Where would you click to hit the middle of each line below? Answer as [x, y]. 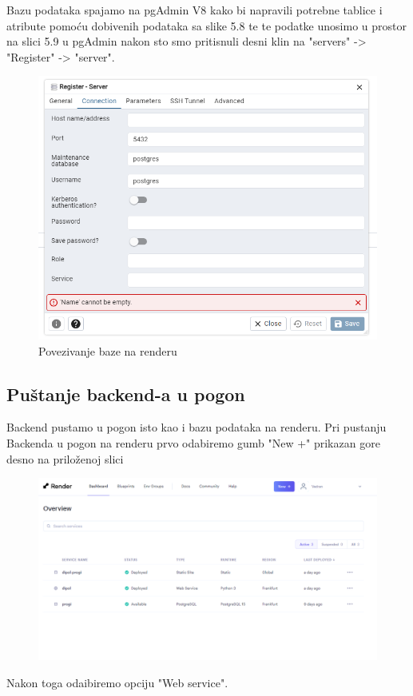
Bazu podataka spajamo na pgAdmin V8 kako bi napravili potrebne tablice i [195, 10]
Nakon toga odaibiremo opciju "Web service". [117, 682]
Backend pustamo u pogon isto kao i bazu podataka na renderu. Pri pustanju [197, 427]
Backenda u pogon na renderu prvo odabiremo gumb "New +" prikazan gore [193, 443]
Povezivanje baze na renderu [108, 350]
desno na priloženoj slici [65, 458]
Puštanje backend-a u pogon [126, 394]
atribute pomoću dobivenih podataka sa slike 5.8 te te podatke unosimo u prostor [206, 25]
